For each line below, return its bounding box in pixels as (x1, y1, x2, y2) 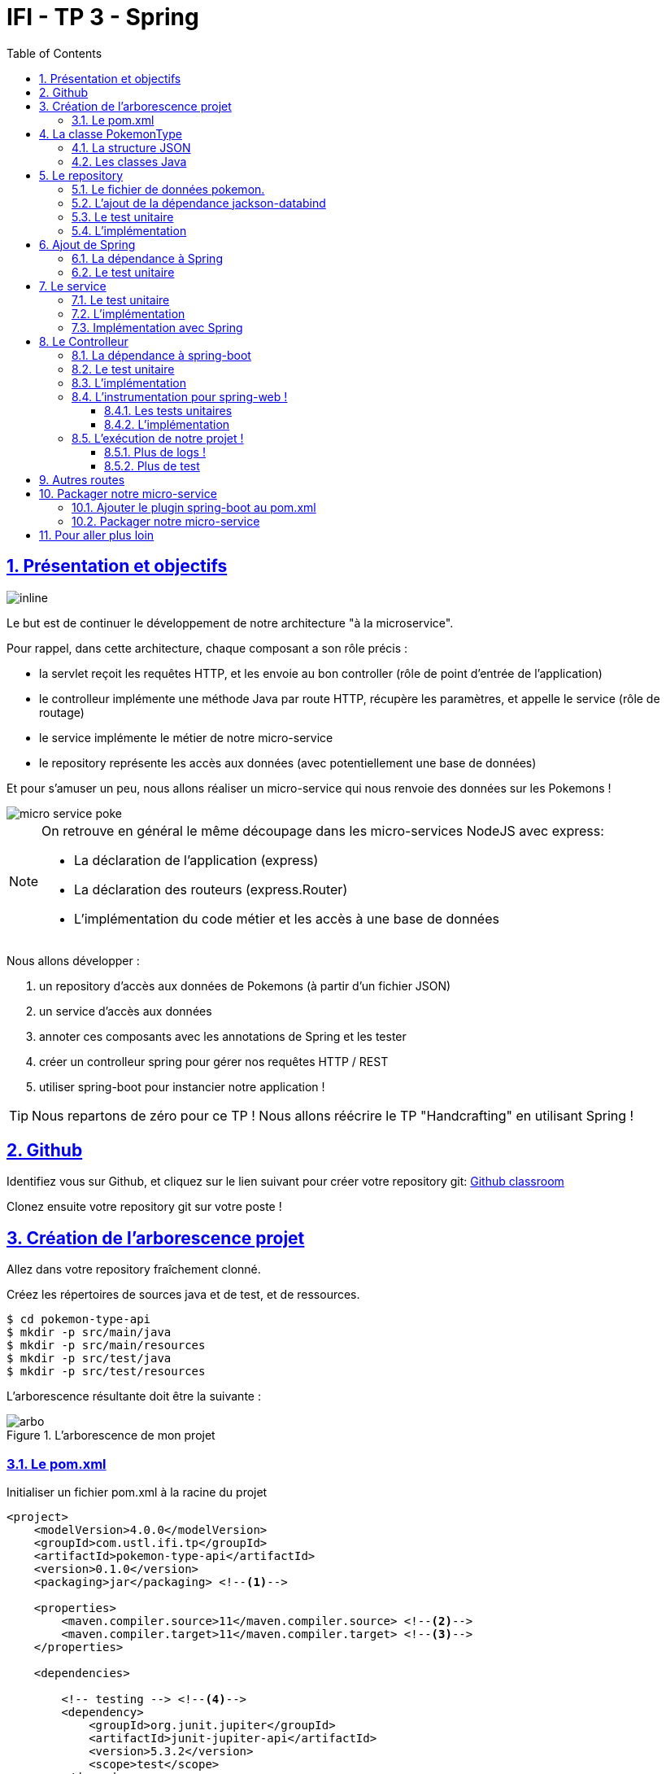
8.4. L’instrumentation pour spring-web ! (72, 389, 288, 404)
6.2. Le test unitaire (72, 264, 175, 279)
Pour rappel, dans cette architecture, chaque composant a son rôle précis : (7, 640, 408, 655)
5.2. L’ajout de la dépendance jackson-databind (72, 195, 326, 210)
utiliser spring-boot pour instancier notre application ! (39, 1079, 325, 1094)
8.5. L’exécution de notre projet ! (72, 430, 244, 445)
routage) (39, 705, 85, 719)
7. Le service (39, 278, 107, 293)
